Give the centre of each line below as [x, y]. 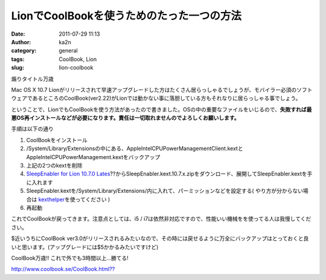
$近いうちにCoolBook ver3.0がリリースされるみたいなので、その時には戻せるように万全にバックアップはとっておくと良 [160, 238]
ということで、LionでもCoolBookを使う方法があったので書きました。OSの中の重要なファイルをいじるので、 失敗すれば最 [161, 109]
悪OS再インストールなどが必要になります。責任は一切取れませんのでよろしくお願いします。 [125, 118]
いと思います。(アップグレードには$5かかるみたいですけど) [85, 247]
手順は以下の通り [32, 129]
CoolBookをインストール [57, 140]
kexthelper [52, 199]
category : [24, 51]
